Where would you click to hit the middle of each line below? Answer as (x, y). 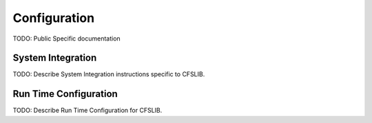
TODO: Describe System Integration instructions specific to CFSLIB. (109, 74)
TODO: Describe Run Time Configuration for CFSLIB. (87, 111)
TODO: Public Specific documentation (66, 38)
